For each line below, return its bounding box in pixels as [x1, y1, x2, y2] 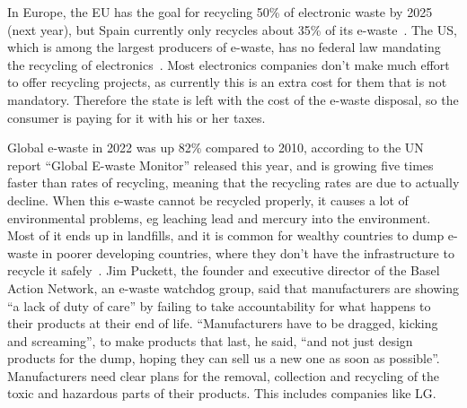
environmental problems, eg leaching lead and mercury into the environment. [7, 208, 431, 227]
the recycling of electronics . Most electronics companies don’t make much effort [7, 55, 450, 74]
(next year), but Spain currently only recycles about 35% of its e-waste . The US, [7, 20, 457, 39]
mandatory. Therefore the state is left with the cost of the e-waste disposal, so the [7, 90, 459, 109]
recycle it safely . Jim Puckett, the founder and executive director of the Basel [7, 261, 440, 280]
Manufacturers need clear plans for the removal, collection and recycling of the [7, 366, 440, 385]
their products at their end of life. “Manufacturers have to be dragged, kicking [7, 314, 438, 333]
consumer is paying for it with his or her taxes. [7, 108, 266, 126]
